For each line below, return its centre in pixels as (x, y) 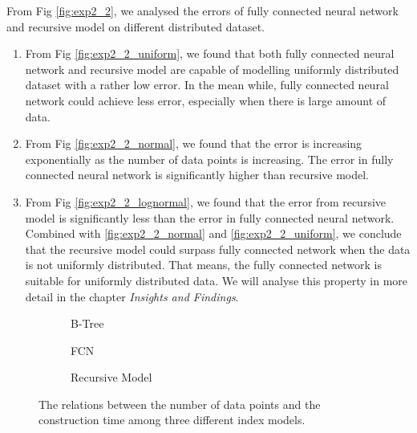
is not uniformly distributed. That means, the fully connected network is (203, 265)
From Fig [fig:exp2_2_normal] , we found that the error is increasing (194, 143)
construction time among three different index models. (172, 420)
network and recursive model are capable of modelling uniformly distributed (212, 69)
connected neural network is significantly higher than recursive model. (197, 175)
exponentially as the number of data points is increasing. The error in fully (209, 159)
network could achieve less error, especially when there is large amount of (206, 100)
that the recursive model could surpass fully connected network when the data (218, 249)
